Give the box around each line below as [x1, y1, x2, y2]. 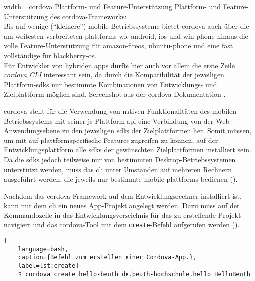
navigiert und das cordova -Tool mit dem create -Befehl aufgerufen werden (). [4, 219, 240, 230]
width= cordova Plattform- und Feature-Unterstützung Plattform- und [4, 1, 221, 11]
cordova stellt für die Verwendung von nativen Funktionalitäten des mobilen [4, 105, 237, 116]
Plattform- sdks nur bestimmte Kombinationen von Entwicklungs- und [4, 79, 217, 89]
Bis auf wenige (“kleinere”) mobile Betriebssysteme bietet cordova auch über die [4, 21, 249, 31]
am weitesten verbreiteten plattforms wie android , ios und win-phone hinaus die [4, 30, 248, 41]
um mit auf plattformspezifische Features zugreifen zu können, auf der [4, 135, 218, 145]
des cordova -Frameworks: [50, 11, 127, 21]
